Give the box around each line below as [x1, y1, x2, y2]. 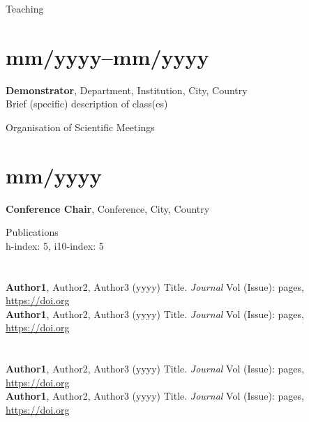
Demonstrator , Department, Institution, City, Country [6, 82, 248, 97]
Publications [6, 225, 59, 239]
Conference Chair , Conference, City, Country [6, 201, 210, 216]
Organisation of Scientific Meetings [6, 119, 155, 134]
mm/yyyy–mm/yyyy [6, 42, 209, 70]
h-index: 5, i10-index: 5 [6, 238, 104, 253]
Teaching [6, 1, 44, 15]
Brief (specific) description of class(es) [6, 96, 168, 111]
